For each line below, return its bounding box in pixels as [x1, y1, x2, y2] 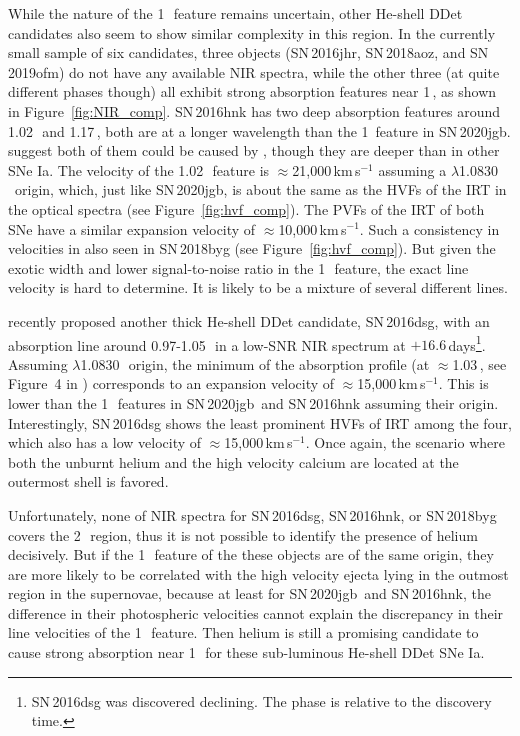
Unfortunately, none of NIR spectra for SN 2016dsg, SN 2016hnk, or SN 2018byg [8, 504, 497, 525]
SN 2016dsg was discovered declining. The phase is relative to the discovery [31, 690, 492, 711]
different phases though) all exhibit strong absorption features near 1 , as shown [8, 81, 497, 102]
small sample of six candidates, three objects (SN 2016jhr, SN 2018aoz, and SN [8, 42, 489, 63]
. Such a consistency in [359, 218, 500, 239]
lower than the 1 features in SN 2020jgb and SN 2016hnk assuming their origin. [8, 392, 499, 413]
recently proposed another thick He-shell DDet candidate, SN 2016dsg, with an [8, 310, 490, 331]
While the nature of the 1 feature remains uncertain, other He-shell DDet [8, 3, 463, 23]
